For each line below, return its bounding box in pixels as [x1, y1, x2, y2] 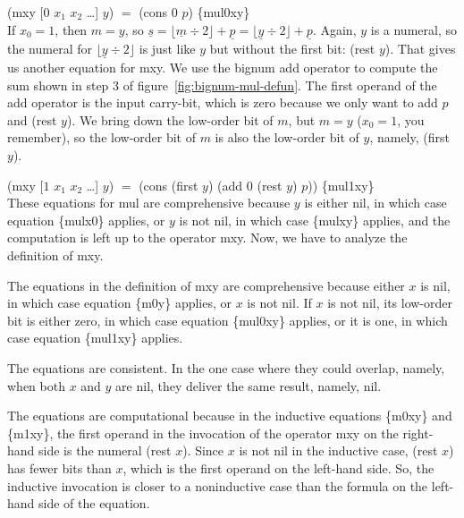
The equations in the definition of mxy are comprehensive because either [7, 276, 405, 294]
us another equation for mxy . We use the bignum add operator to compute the [7, 58, 438, 77]
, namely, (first [369, 128, 450, 147]
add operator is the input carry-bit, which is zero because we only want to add [7, 93, 438, 112]
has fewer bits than [7, 458, 112, 477]
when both [7, 376, 65, 395]
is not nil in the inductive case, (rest [239, 441, 438, 460]
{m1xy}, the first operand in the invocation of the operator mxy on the [7, 423, 399, 442]
